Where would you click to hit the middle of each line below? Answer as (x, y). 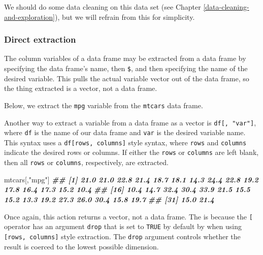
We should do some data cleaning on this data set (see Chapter (103, 7)
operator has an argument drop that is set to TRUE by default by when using (123, 226)
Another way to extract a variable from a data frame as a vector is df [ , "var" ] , (130, 122)
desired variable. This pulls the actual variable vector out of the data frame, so (127, 78)
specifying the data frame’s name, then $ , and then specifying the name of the (126, 68)
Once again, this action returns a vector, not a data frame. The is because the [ (128, 216)
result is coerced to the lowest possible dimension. (81, 246)
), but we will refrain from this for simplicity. (125, 17)
